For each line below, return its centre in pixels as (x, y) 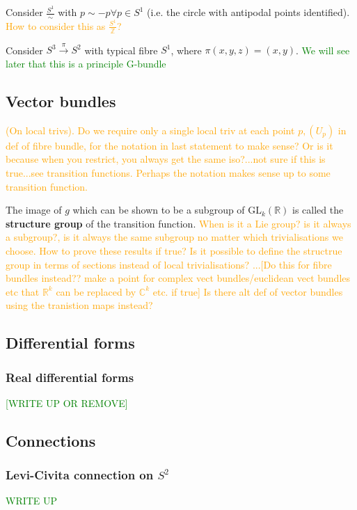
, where (186, 50)
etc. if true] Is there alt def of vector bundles (248, 291)
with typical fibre (121, 50)
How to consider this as (56, 25)
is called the (318, 210)
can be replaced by (96, 291)
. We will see (323, 50)
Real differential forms (70, 377)
